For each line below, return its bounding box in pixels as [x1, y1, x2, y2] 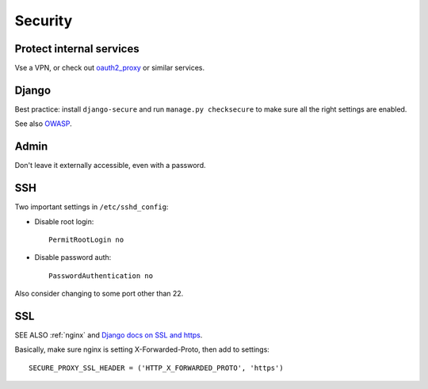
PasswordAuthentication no [48, 271, 154, 280]
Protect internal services [14, 42, 139, 55]
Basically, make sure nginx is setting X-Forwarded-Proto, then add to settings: [14, 345, 269, 354]
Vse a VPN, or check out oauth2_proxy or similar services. [14, 63, 205, 73]
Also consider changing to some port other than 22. [14, 289, 184, 299]
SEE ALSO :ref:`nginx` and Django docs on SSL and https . [14, 330, 203, 340]
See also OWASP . [14, 119, 73, 128]
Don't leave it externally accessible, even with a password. [14, 161, 206, 170]
